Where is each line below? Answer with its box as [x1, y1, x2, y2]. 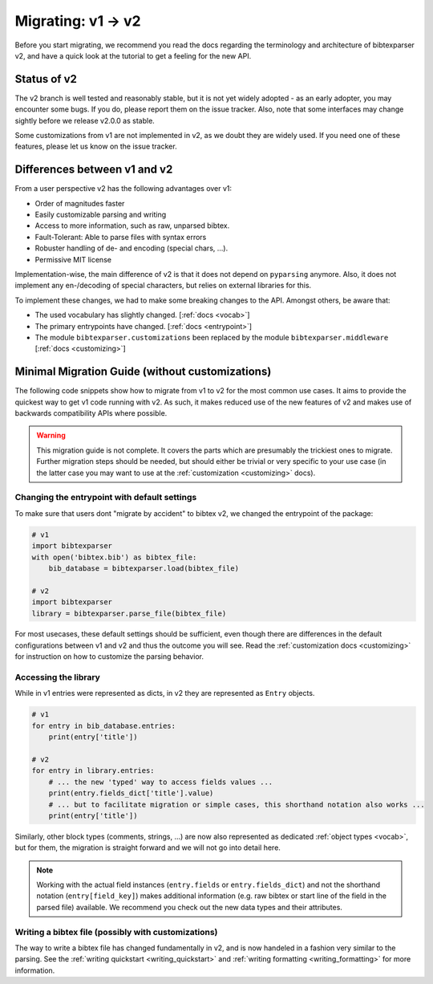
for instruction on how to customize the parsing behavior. [14, 652, 204, 661]
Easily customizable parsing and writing [34, 209, 167, 220]
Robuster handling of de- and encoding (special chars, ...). [34, 243, 229, 253]
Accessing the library [14, 672, 100, 683]
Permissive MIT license [34, 254, 112, 264]
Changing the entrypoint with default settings [14, 492, 197, 503]
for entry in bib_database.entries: [31, 721, 176, 730]
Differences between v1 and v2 [14, 163, 173, 177]
